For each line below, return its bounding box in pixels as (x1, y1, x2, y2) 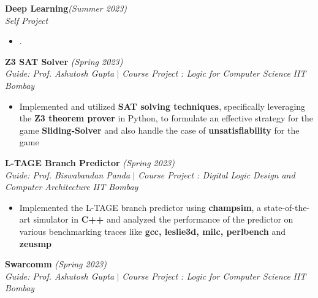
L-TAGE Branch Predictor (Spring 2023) (5, 156, 175, 169)
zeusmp (19, 237, 51, 250)
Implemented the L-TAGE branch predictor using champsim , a (19, 201, 262, 213)
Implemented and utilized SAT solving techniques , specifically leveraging (19, 99, 306, 112)
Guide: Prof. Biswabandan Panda (5, 168, 131, 181)
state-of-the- (263, 201, 310, 213)
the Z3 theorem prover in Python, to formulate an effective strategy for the (19, 112, 313, 124)
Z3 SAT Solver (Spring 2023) (5, 55, 123, 67)
